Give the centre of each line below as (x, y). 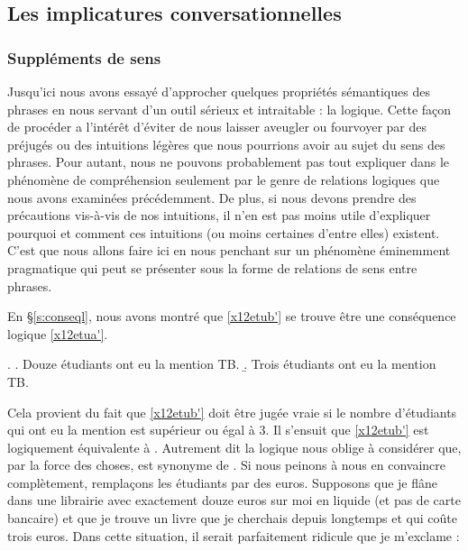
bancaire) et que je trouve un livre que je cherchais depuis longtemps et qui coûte (232, 518)
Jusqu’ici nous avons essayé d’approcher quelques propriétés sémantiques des (219, 91)
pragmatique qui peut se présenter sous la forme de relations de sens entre (212, 267)
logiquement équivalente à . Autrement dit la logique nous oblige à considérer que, (234, 447)
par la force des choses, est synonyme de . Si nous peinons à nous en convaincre (227, 465)
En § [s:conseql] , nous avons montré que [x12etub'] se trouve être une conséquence (232, 316)
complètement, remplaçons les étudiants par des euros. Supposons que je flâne (223, 482)
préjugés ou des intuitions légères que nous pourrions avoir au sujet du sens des (226, 144)
